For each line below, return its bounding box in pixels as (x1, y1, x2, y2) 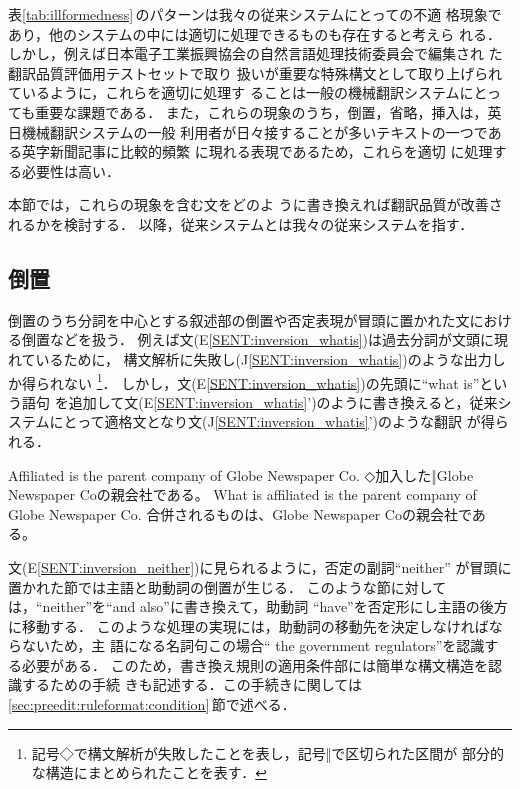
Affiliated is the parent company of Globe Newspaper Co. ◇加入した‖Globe (8, 464, 474, 485)
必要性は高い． (21, 160, 120, 181)
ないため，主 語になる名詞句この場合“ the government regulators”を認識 (21, 635, 485, 656)
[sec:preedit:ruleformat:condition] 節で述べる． (8, 694, 296, 715)
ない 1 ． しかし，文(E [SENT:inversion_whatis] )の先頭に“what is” (63, 369, 480, 393)
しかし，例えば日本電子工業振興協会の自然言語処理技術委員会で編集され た (8, 43, 503, 64)
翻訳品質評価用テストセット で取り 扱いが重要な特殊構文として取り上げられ (8, 62, 503, 83)
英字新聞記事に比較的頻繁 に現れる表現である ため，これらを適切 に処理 (21, 141, 493, 162)
